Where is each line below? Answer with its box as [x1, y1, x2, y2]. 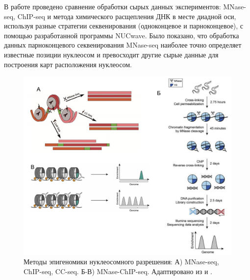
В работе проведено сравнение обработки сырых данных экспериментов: [4, 1, 221, 11]
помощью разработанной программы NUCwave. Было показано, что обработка [4, 30, 239, 40]
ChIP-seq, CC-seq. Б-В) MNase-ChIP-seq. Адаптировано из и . [24, 266, 212, 276]
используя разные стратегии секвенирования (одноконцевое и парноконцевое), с [4, 21, 244, 31]
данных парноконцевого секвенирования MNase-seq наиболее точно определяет [4, 40, 242, 50]
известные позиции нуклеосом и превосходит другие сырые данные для [4, 49, 219, 59]
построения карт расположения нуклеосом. [4, 59, 132, 69]
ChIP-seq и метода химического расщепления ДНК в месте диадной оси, [17, 11, 236, 21]
